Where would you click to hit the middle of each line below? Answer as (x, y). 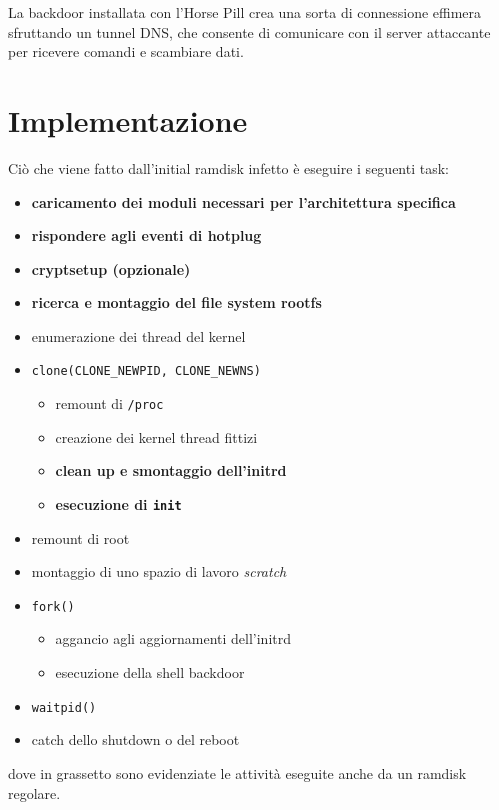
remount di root (80, 537)
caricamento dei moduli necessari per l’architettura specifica (243, 201)
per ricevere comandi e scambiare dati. (126, 51)
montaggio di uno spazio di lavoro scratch (159, 571)
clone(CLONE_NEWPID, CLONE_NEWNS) (146, 371)
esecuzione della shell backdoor (150, 672)
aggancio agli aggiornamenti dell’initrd (173, 638)
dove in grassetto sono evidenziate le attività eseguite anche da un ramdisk (237, 772)
